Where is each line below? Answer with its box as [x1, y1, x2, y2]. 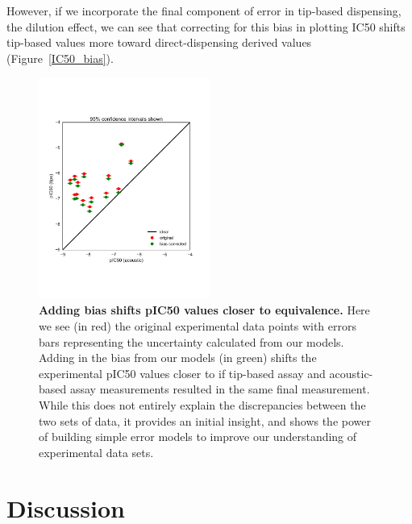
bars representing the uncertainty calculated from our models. [39, 333, 344, 350]
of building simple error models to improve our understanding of [39, 428, 357, 445]
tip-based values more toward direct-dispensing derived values [6, 34, 312, 51]
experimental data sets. [39, 443, 154, 460]
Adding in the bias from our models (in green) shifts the [39, 349, 317, 366]
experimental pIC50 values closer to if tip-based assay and [39, 364, 326, 381]
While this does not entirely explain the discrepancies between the [39, 396, 366, 413]
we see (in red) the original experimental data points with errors [39, 318, 357, 334]
